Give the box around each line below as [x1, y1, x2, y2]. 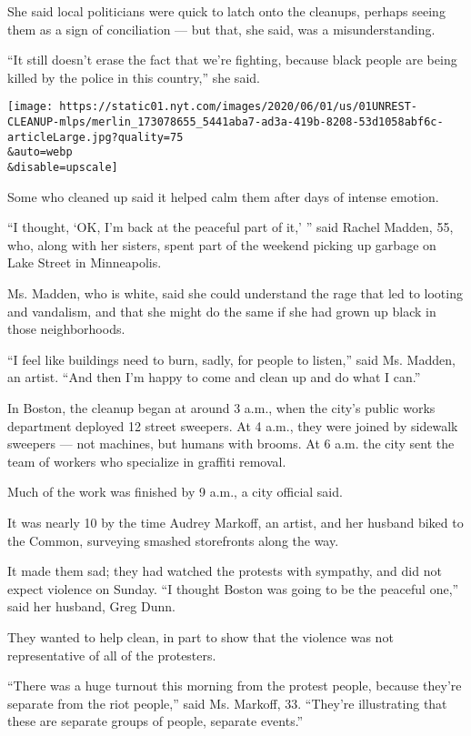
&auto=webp [7, 146, 73, 159]
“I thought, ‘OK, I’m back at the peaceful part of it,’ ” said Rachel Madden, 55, [7, 217, 454, 237]
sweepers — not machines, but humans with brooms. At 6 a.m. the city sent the [7, 434, 455, 453]
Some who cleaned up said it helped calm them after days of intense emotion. [7, 187, 439, 206]
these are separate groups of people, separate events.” [7, 711, 304, 731]
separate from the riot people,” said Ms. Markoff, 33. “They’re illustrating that [7, 693, 447, 712]
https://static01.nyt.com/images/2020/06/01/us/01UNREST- [59, 100, 418, 114]
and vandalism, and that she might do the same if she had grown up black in [7, 301, 436, 320]
